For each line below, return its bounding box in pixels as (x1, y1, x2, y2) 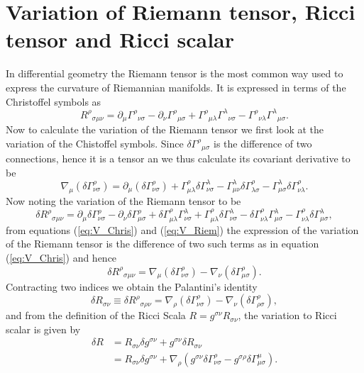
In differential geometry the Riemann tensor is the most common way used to (6, 66, 343, 81)
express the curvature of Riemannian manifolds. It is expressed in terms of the (6, 79, 346, 94)
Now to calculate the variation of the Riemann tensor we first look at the (6, 122, 324, 137)
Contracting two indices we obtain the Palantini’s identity (6, 279, 258, 294)
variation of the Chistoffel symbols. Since (6, 135, 184, 150)
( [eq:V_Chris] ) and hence (6, 250, 117, 265)
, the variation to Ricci (238, 308, 337, 323)
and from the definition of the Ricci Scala (6, 308, 186, 323)
